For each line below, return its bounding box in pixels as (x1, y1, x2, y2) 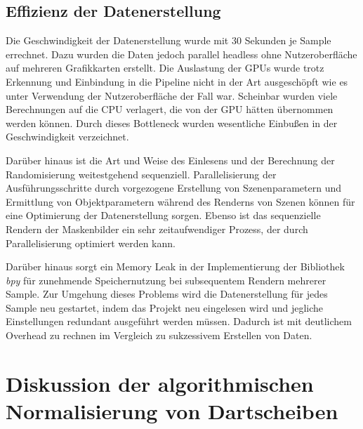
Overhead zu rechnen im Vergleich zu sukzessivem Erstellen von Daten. (6, 328, 312, 343)
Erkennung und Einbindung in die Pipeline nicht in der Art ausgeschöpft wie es (6, 74, 348, 88)
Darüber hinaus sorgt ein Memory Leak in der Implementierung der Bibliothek (6, 259, 345, 274)
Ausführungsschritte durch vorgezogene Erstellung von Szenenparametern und (6, 180, 341, 195)
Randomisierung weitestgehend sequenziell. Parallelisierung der (6, 166, 277, 181)
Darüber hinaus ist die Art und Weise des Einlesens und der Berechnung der (6, 152, 335, 167)
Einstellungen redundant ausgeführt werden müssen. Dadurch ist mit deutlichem (6, 314, 352, 329)
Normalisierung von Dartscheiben (6, 397, 338, 425)
